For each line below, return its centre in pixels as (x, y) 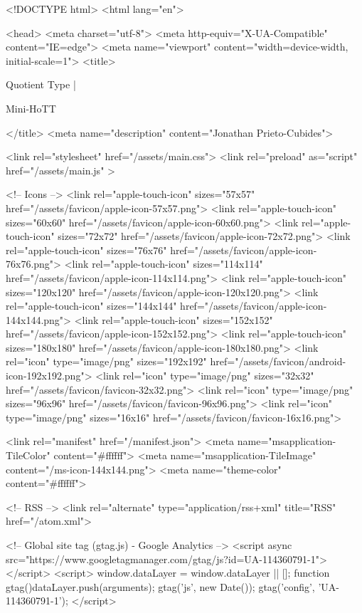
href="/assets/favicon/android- (278, 361)
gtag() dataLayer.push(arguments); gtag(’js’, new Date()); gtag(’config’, (160, 586)
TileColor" (28, 455)
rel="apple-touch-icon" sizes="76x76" (86, 250)
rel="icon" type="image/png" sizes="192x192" (106, 361)
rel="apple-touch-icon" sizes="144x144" (91, 306)
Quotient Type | (41, 84)
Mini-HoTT (31, 108)
